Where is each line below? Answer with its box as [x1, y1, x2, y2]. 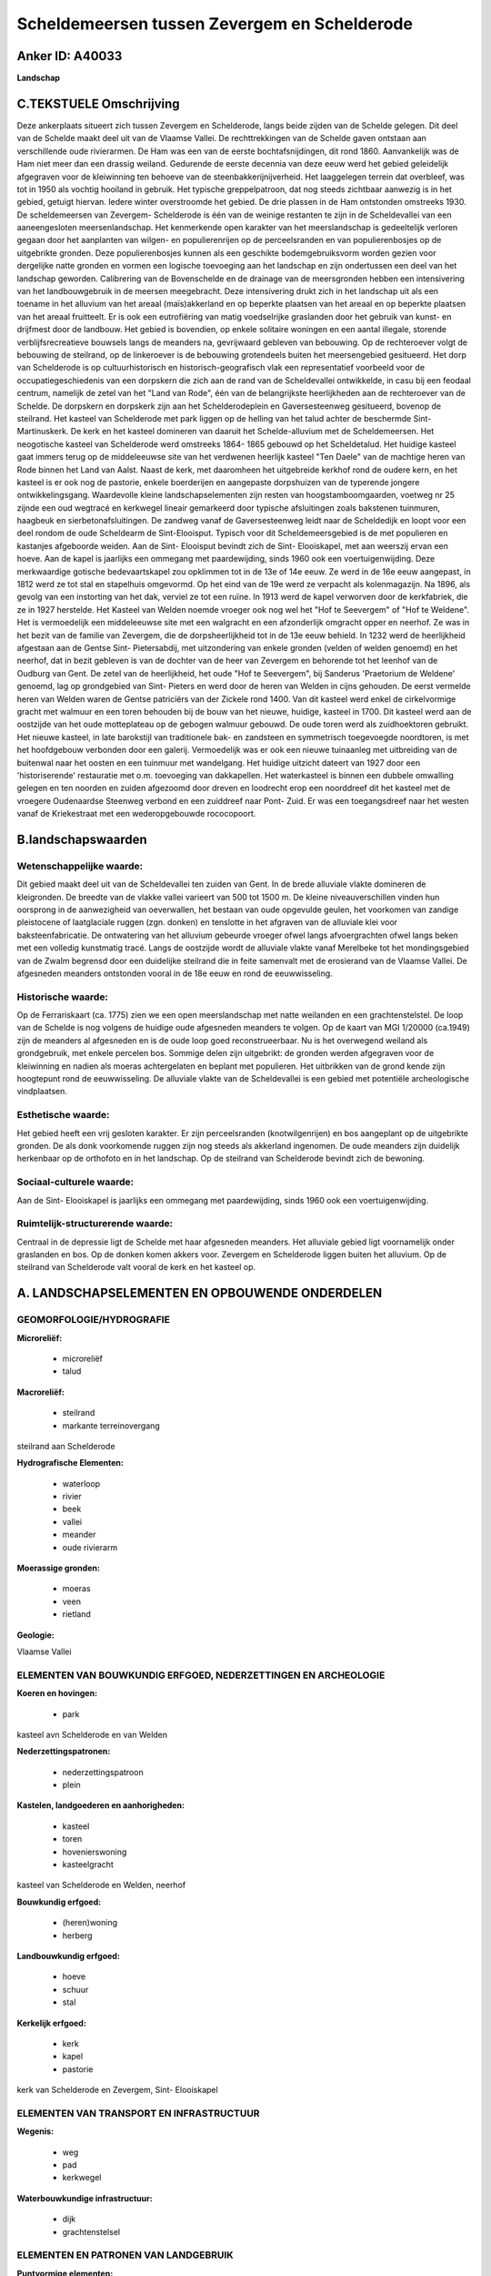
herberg [62, 1930, 93, 1941]
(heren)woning [62, 1917, 118, 1928]
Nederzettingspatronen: [16, 1746, 111, 1757]
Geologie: [16, 1630, 55, 1641]
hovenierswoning [62, 1846, 127, 1857]
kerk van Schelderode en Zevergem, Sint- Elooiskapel [16, 2085, 218, 2096]
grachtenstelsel [62, 2226, 121, 2237]
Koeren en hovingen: [16, 1688, 98, 1699]
